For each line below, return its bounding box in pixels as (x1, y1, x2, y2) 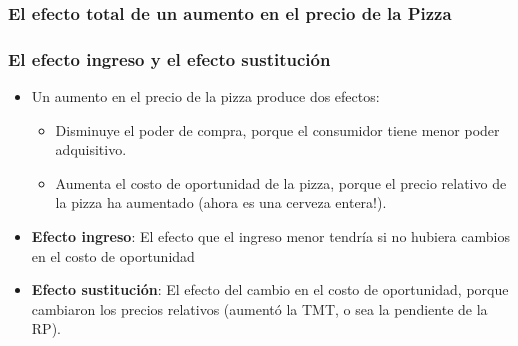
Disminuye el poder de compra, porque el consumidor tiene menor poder (55, 119, 500, 140)
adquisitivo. (55, 139, 127, 160)
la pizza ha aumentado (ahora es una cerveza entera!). (55, 192, 387, 213)
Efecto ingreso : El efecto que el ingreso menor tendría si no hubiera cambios (31, 226, 510, 247)
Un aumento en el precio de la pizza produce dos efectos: (31, 86, 380, 107)
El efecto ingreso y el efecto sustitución (8, 46, 331, 71)
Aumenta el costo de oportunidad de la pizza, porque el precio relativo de (55, 172, 507, 193)
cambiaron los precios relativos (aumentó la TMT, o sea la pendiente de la (31, 298, 488, 319)
